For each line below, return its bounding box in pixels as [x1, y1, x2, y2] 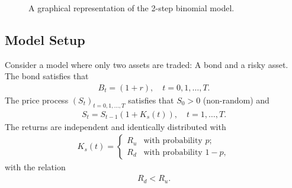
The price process [5, 94, 69, 106]
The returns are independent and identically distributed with [5, 120, 226, 132]
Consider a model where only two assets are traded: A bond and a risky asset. [5, 58, 288, 70]
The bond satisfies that [5, 70, 89, 82]
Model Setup [5, 30, 85, 48]
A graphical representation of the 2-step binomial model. [28, 2, 235, 14]
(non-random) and [203, 94, 269, 106]
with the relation [5, 161, 66, 173]
